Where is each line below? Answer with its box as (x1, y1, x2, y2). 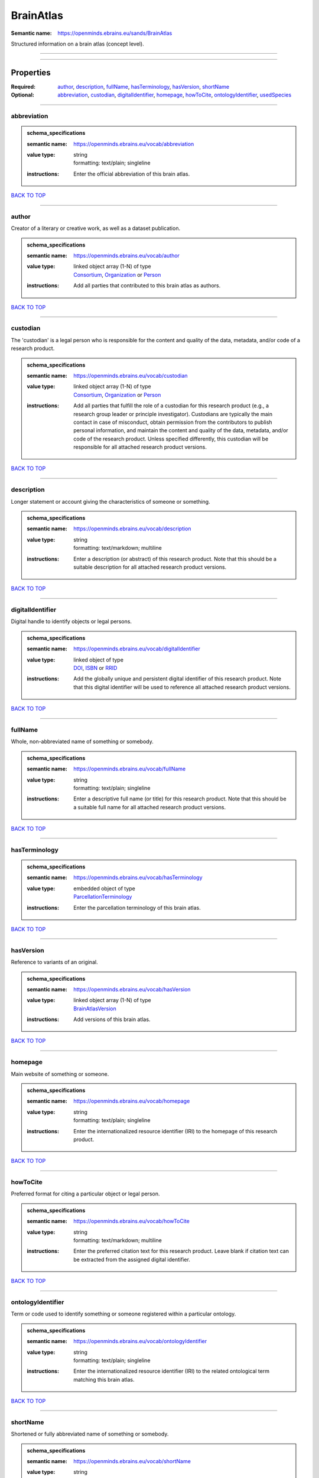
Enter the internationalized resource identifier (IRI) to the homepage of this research (73, 1127, 278, 1135)
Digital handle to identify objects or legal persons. (11, 618, 132, 625)
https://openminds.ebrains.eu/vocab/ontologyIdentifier (73, 1338, 207, 1345)
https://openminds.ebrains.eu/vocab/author (73, 252, 180, 260)
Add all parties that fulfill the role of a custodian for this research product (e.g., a (73, 402, 269, 409)
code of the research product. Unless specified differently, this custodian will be (73, 435, 269, 442)
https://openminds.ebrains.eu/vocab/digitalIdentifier (73, 645, 200, 653)
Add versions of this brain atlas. (73, 1016, 151, 1023)
